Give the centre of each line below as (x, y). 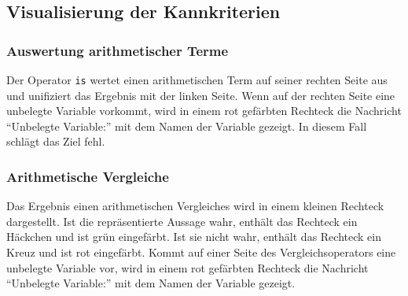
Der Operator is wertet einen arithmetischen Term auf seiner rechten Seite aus (197, 80)
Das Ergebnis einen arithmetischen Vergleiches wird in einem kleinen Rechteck (195, 206)
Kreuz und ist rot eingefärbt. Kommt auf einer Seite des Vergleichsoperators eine (201, 252)
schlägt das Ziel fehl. (56, 141)
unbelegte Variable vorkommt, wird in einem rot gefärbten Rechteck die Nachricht (204, 111)
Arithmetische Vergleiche (88, 176)
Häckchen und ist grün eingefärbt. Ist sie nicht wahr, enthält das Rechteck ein (194, 237)
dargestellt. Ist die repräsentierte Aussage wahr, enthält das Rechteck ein (182, 221)
